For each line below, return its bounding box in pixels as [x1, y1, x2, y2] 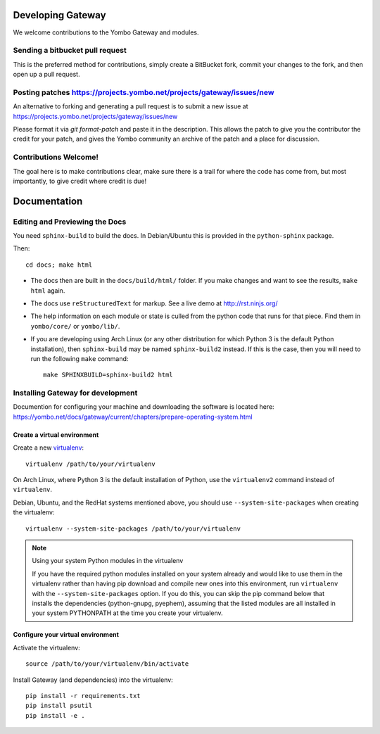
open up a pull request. [13, 70, 80, 79]
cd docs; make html [25, 260, 93, 269]
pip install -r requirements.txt [25, 692, 141, 700]
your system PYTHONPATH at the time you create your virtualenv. [32, 609, 223, 617]
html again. [30, 286, 65, 295]
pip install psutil [25, 702, 93, 710]
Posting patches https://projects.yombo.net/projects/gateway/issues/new [13, 87, 274, 97]
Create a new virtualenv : [13, 443, 84, 452]
